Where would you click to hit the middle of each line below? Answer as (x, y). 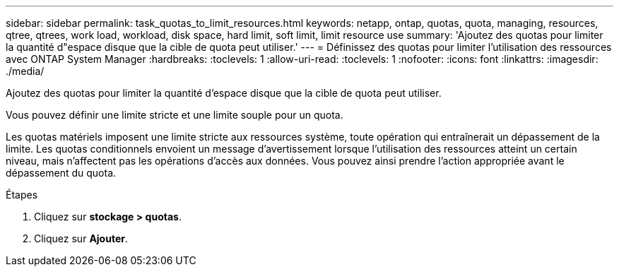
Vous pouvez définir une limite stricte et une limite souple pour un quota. (175, 115)
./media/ (25, 71)
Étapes (22, 195)
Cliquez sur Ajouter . (81, 238)
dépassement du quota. (61, 173)
